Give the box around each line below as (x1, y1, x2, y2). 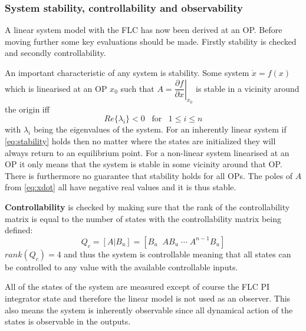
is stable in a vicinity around (195, 82, 300, 94)
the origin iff (5, 102, 50, 115)
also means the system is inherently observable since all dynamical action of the (5, 303, 293, 316)
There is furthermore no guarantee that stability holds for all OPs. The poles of (5, 169, 293, 181)
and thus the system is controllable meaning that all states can (64, 247, 291, 260)
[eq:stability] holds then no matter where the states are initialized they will (5, 134, 276, 147)
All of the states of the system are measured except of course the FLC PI (5, 280, 270, 293)
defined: (5, 224, 33, 236)
